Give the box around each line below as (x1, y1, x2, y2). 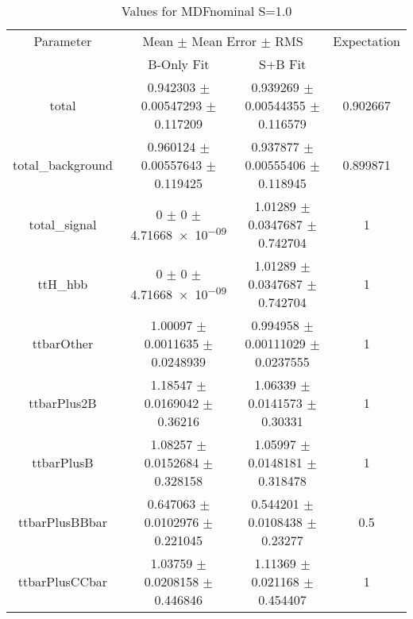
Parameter (33, 32, 92, 50)
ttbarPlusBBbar (17, 513, 107, 531)
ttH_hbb (37, 275, 88, 293)
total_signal (29, 215, 97, 233)
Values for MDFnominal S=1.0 (121, 2, 292, 20)
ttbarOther (32, 334, 94, 352)
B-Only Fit (148, 55, 210, 73)
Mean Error (191, 32, 257, 50)
